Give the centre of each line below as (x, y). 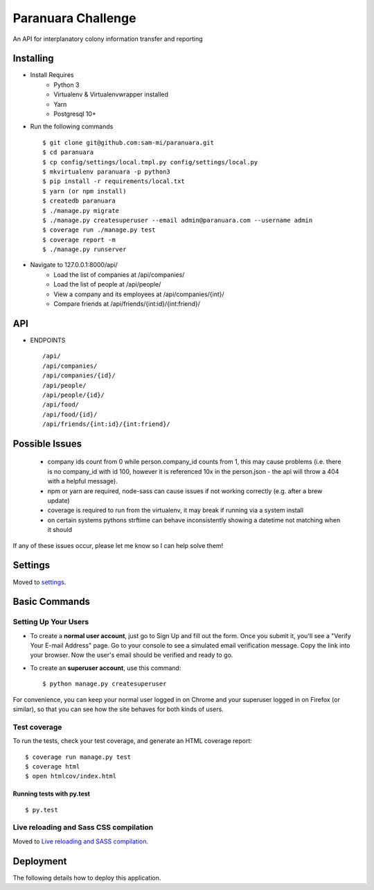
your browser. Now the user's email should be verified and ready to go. (132, 655)
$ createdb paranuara (79, 201)
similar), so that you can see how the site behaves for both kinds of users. (118, 709)
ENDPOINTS (48, 340)
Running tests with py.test (51, 794)
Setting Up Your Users (51, 622)
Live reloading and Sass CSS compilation (83, 828)
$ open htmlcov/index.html (71, 776)
